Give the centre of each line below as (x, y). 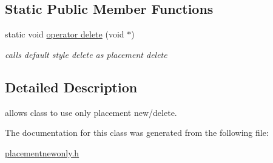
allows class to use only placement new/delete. (91, 112)
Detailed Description (71, 87)
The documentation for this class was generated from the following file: (137, 133)
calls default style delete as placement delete (86, 54)
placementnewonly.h (42, 152)
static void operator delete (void (65, 34)
